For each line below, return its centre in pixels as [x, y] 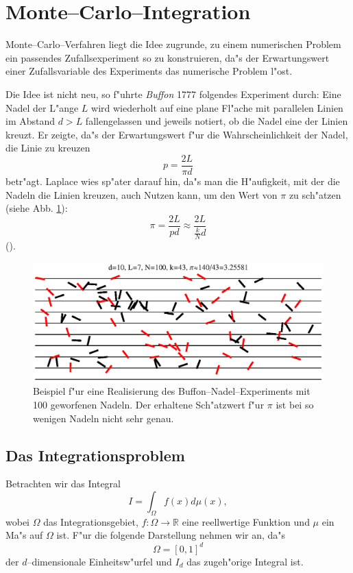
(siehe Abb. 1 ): [37, 208]
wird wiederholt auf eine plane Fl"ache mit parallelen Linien [217, 107]
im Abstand [31, 121]
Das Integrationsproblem [95, 455]
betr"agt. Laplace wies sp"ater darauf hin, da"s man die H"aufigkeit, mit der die [173, 181]
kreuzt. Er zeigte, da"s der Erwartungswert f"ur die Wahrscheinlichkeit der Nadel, [177, 134]
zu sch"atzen [315, 194]
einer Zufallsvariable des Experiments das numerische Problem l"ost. [149, 71]
